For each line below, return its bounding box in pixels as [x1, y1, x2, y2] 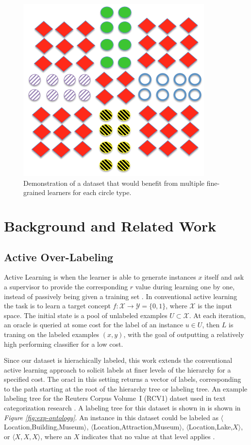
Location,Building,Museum [4, 422, 84, 432]
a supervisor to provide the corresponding [4, 281, 128, 291]
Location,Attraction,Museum [93, 422, 180, 432]
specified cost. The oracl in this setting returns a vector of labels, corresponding [4, 374, 241, 384]
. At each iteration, [189, 310, 246, 320]
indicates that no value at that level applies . [82, 431, 215, 441]
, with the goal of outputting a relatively [123, 329, 244, 339]
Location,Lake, [188, 422, 233, 432]
